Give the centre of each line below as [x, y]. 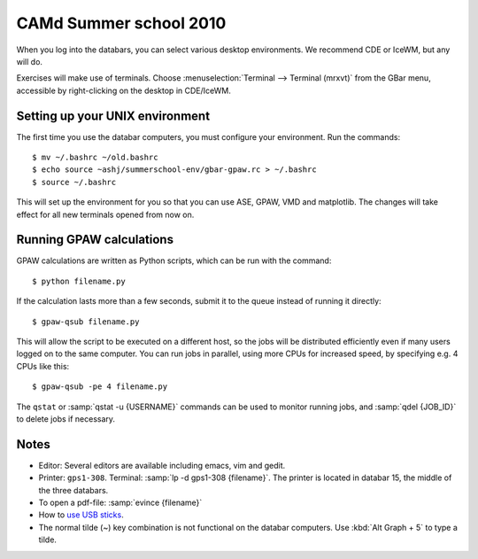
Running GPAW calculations [95, 240]
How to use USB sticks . [81, 515]
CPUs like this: [43, 366]
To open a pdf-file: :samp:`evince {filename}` [120, 503]
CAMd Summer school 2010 [121, 23]
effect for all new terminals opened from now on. [105, 214]
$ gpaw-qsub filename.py [86, 322]
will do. [30, 61]
